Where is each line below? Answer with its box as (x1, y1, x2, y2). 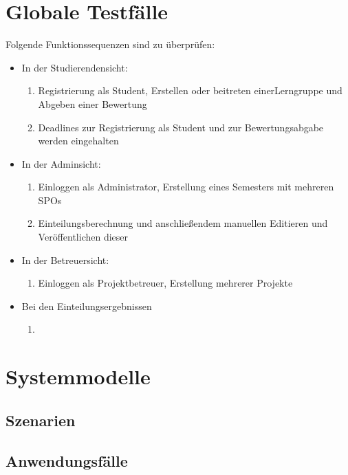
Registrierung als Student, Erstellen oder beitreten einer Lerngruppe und (38, 83, 342, 98)
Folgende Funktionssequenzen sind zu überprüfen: (6, 37, 215, 52)
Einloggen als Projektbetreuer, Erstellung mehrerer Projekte (38, 276, 293, 290)
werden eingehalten (38, 133, 119, 148)
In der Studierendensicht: (21, 60, 128, 74)
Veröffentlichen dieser (38, 230, 129, 244)
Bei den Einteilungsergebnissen (21, 298, 152, 313)
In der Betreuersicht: (21, 252, 109, 267)
